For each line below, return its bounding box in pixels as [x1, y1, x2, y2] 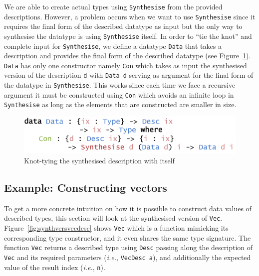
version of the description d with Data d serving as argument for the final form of [4, 70, 254, 80]
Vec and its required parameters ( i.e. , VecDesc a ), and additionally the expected [4, 252, 251, 262]
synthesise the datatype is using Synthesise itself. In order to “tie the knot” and [4, 30, 252, 41]
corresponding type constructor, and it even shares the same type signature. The [4, 232, 251, 243]
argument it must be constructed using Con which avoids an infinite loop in [4, 89, 234, 100]
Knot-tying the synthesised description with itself [24, 155, 175, 165]
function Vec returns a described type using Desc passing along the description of [4, 242, 253, 253]
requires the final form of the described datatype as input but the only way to [4, 21, 243, 31]
